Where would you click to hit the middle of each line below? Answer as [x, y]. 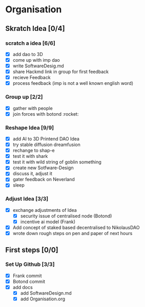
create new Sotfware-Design [43, 168]
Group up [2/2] [24, 97]
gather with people [33, 108]
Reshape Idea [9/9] [30, 128]
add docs [23, 287]
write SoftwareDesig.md [38, 66]
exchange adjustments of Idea [45, 210]
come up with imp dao [36, 60]
